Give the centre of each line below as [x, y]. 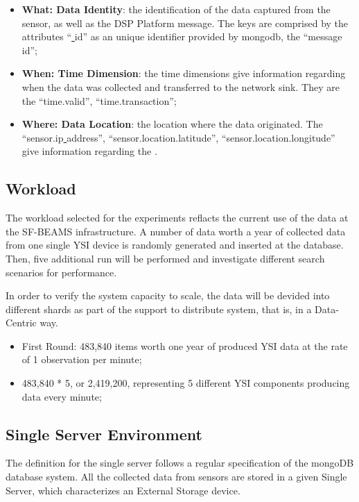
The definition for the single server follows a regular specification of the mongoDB [180, 463]
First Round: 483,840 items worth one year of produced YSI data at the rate [185, 345]
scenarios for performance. [61, 272]
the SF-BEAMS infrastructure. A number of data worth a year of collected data [176, 231]
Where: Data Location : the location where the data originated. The [172, 124]
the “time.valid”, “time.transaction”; [99, 100]
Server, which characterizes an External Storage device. [123, 490]
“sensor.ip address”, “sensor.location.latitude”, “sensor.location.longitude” [178, 137]
